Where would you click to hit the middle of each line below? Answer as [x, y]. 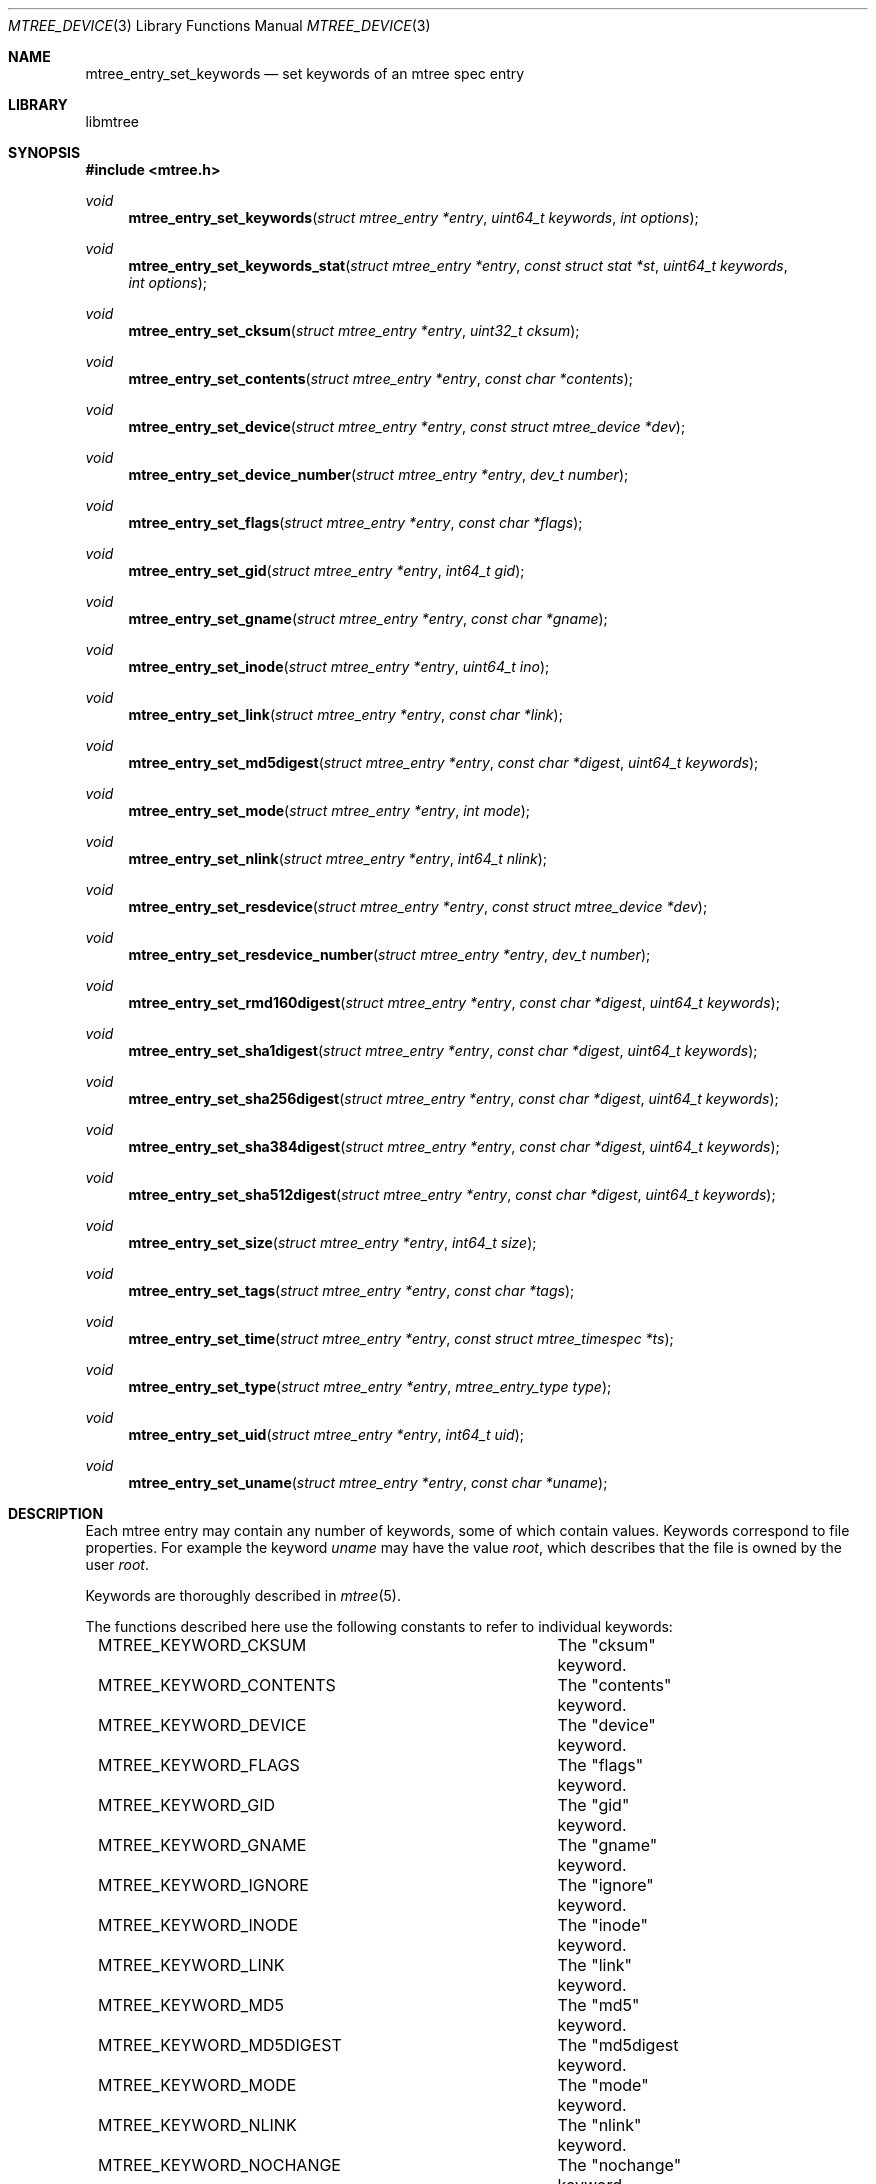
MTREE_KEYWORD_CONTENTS [217, 1685]
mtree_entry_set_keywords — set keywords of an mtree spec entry [305, 73]
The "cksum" [606, 1645]
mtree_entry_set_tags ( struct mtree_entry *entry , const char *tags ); [351, 1290]
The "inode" [602, 1925]
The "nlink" [599, 2125]
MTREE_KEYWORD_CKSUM [202, 1645]
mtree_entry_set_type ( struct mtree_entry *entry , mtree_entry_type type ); [370, 1386]
